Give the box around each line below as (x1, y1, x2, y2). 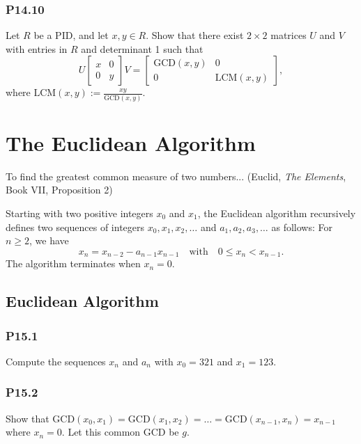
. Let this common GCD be (61, 425, 179, 439)
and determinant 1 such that (81, 41, 203, 56)
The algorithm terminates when (6, 256, 141, 271)
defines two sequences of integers (6, 219, 145, 234)
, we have (29, 233, 69, 248)
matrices (270, 28, 307, 42)
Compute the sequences (6, 354, 106, 368)
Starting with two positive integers (6, 206, 153, 221)
